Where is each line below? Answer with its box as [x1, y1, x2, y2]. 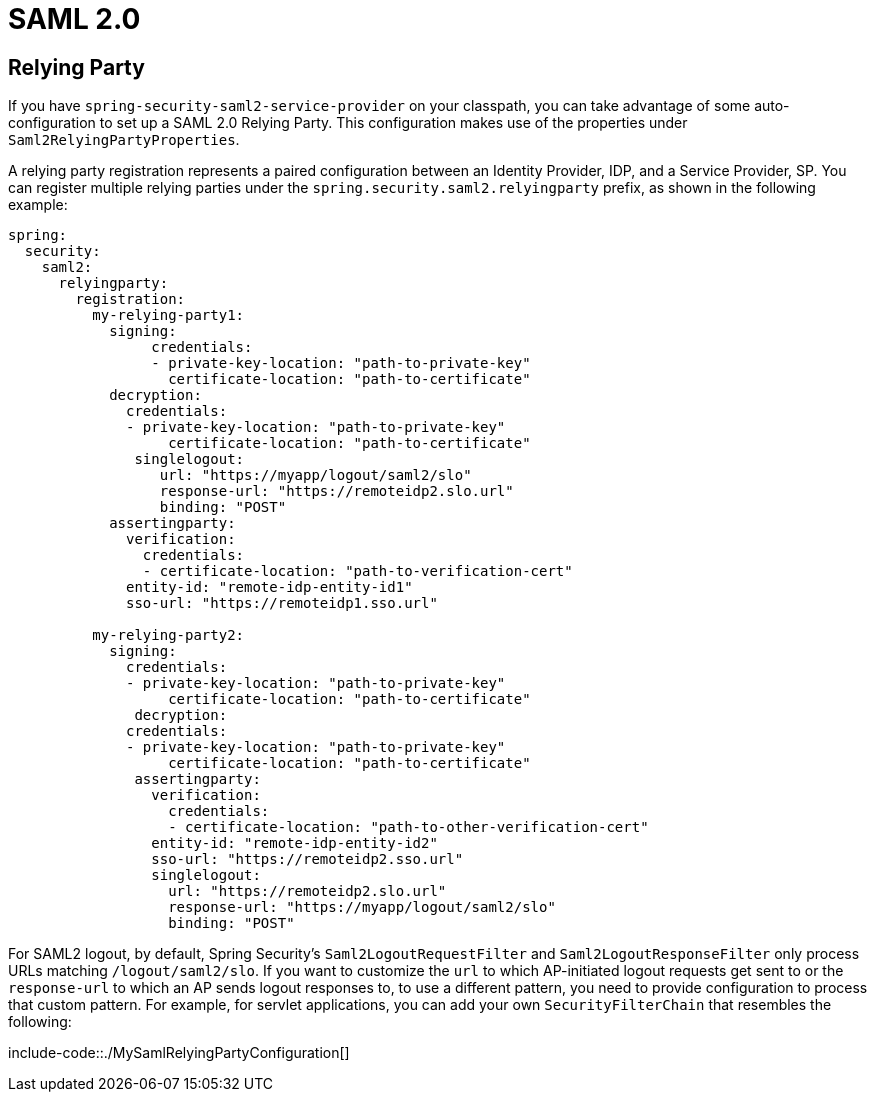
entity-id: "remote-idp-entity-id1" [126, 579, 413, 596]
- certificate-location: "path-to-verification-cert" [142, 563, 573, 580]
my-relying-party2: [92, 627, 245, 644]
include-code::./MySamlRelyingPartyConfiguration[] [8, 1044, 350, 1062]
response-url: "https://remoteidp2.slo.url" [159, 483, 514, 500]
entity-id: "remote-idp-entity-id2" [151, 835, 438, 852]
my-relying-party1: [92, 307, 245, 324]
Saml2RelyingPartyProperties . [8, 131, 240, 149]
